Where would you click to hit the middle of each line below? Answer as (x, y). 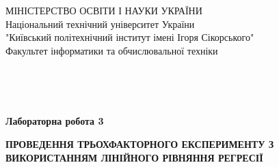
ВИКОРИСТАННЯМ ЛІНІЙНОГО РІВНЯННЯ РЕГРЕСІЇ (134, 157)
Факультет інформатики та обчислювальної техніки (112, 50)
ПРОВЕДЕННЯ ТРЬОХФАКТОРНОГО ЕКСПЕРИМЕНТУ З (140, 143)
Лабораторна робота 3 (55, 121)
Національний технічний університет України (100, 24)
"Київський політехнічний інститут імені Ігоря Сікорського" (130, 37)
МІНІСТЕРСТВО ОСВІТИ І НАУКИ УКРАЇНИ (104, 10)
